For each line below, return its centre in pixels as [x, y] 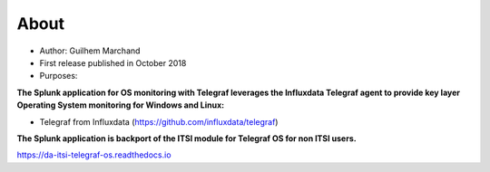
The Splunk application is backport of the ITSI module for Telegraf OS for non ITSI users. [187, 138]
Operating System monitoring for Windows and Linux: [121, 105]
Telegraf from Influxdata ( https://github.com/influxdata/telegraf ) [159, 121]
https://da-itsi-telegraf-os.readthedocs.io [94, 155]
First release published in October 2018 [113, 62]
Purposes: [59, 76]
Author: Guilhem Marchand [90, 51]
